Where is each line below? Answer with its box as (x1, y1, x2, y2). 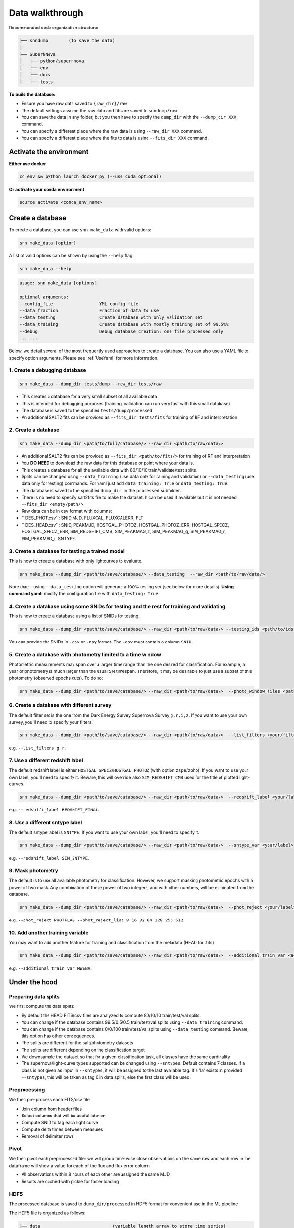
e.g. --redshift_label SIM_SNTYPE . (9, 855, 89, 861)
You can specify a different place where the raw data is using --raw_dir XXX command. (21, 128, 203, 134)
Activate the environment (9, 148, 89, 156)
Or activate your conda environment (9, 187, 85, 193)
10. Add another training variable (9, 929, 89, 936)
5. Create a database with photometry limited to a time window (9, 651, 162, 658)
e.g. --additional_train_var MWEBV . (9, 965, 92, 971)
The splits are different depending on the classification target (21, 1047, 145, 1053)
